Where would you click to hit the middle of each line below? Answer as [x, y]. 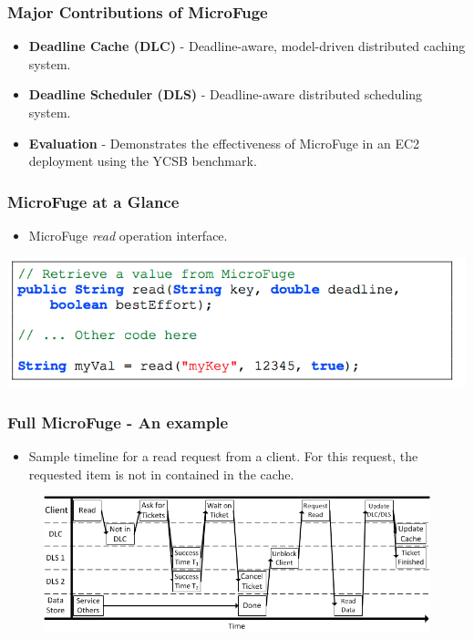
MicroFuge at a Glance [93, 201]
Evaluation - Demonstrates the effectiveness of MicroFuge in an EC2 [224, 143]
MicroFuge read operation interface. [128, 235]
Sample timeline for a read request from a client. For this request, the [223, 455]
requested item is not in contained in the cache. [161, 474]
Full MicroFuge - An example [118, 422]
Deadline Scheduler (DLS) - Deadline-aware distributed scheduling [226, 94]
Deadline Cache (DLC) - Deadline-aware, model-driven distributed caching [247, 46]
